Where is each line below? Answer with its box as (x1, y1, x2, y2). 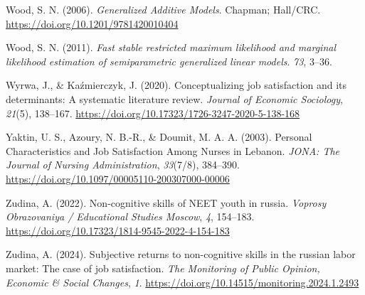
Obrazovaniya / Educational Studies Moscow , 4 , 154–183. (6, 209, 255, 224)
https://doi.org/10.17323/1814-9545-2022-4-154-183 (6, 222, 230, 237)
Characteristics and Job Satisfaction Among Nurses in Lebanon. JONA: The (6, 143, 340, 158)
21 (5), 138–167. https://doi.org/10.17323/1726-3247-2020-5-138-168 (6, 105, 300, 120)
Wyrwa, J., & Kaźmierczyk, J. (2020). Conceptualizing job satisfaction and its (6, 77, 347, 92)
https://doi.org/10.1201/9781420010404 (6, 16, 179, 31)
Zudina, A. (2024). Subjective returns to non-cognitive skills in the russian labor (6, 247, 356, 262)
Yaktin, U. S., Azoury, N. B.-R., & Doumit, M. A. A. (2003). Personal (6, 129, 312, 144)
